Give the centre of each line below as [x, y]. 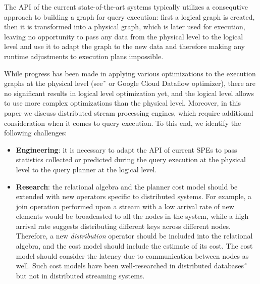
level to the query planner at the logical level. [86, 169]
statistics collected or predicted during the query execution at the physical [131, 159]
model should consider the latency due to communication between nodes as [132, 255]
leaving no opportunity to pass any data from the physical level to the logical [124, 36]
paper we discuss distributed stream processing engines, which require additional [129, 112]
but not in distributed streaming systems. [80, 275]
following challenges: [36, 133]
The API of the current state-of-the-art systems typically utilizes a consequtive [126, 7]
